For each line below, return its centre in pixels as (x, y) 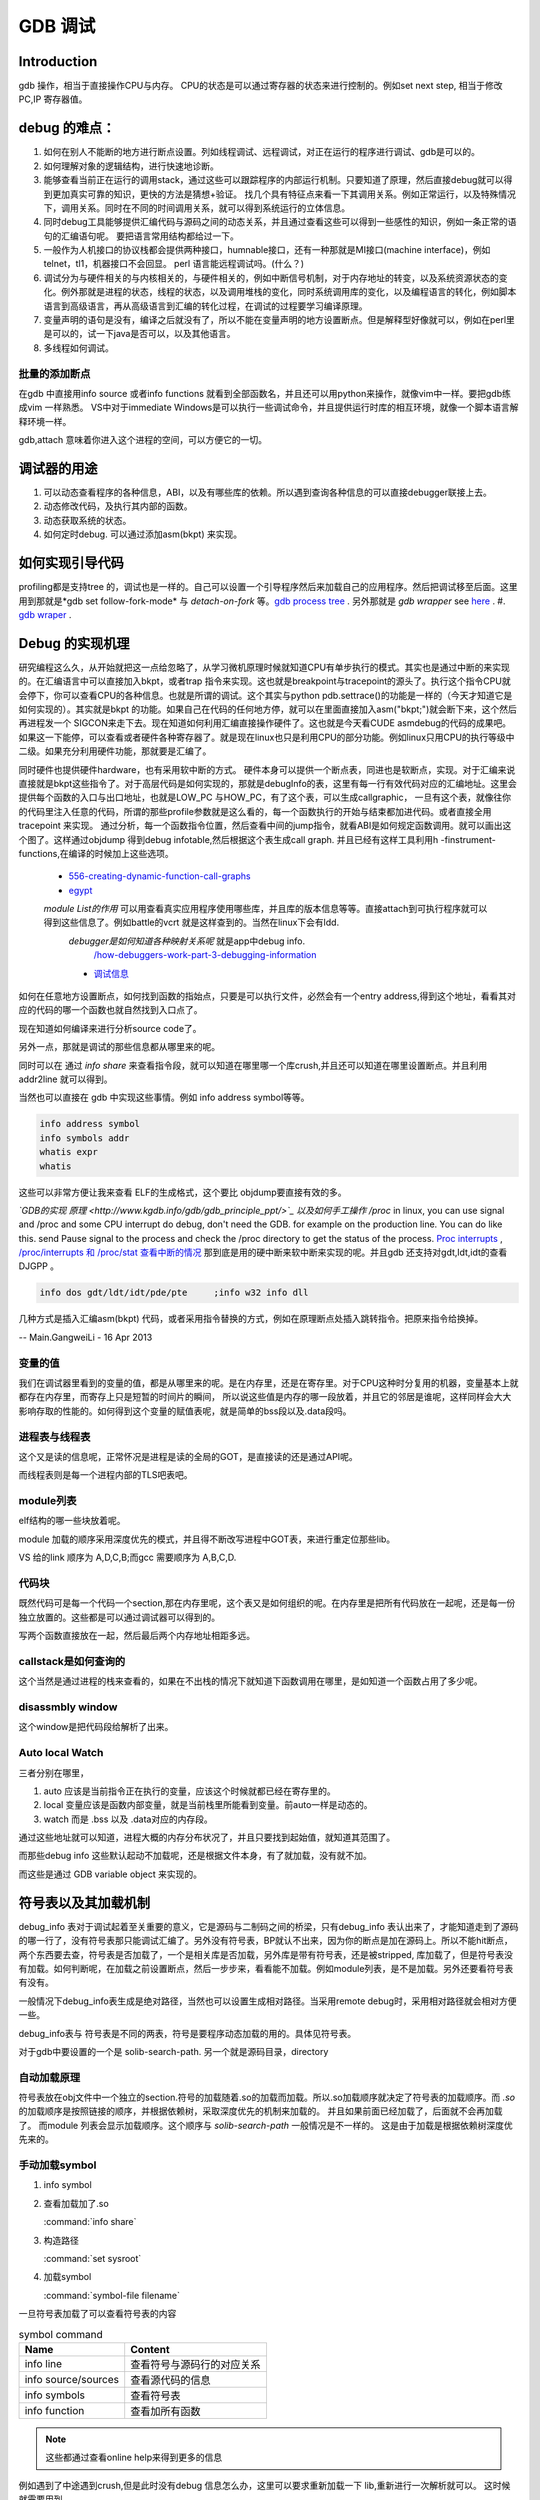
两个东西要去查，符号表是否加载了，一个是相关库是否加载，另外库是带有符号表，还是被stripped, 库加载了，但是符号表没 (266, 1954)
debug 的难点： (67, 128)
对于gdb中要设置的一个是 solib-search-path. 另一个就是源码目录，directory (173, 2051)
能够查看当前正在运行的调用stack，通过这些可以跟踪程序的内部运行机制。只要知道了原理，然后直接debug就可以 (273, 180)
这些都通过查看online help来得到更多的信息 (134, 2457)
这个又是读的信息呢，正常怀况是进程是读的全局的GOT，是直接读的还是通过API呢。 (188, 1456)
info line (43, 2363)
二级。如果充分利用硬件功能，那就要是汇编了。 (115, 751)
